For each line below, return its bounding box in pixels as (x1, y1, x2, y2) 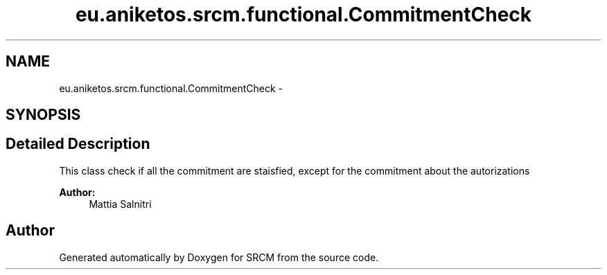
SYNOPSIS (6, 106, 81, 124)
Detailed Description (6, 135, 150, 153)
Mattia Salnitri (89, 197, 152, 210)
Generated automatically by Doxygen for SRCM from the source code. (59, 251, 379, 263)
